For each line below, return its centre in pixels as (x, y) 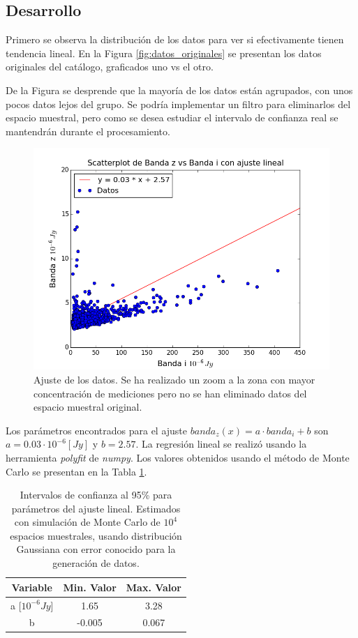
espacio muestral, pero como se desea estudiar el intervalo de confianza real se (172, 117)
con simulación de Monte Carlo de (87, 522)
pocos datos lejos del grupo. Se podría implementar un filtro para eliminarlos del (178, 104)
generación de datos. (96, 563)
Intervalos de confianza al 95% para (96, 495)
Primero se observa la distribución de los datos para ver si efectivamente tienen (175, 39)
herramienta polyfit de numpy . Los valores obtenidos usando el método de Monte (178, 457)
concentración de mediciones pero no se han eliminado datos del (170, 393)
